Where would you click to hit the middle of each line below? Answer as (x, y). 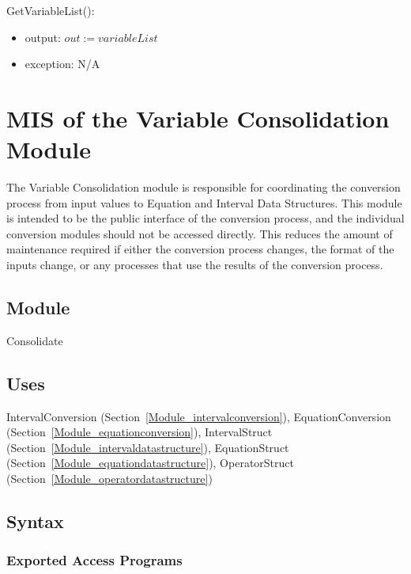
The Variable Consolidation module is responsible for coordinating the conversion (204, 187)
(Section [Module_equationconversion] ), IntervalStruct (140, 432)
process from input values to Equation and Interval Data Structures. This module (204, 202)
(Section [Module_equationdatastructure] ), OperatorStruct (150, 463)
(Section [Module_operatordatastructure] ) (109, 479)
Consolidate (35, 340)
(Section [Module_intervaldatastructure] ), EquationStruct (148, 447)
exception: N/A (62, 64)
